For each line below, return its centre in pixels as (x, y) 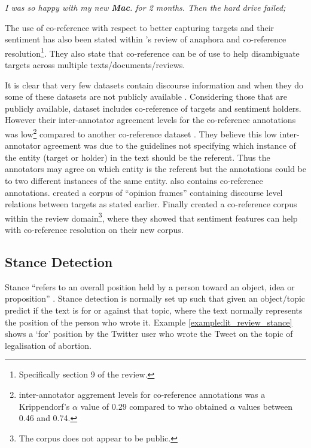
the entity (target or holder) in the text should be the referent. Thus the (138, 157)
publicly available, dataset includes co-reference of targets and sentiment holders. (153, 108)
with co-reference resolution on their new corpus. (94, 230)
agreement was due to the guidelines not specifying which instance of (170, 145)
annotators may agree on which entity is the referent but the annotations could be (155, 169)
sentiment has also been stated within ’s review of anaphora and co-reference (146, 39)
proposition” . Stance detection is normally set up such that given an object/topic (155, 298)
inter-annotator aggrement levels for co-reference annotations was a (142, 395)
